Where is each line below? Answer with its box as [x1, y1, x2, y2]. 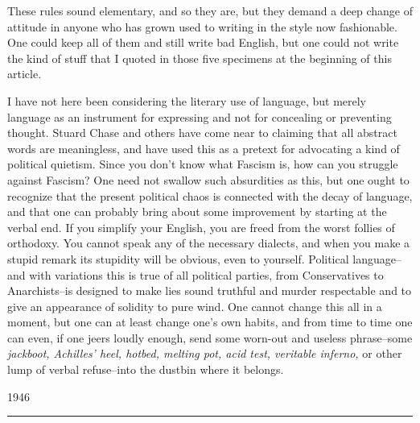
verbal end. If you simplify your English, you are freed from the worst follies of [7, 218, 395, 235]
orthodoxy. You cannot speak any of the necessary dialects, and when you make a [7, 234, 410, 251]
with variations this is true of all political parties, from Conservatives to [29, 266, 384, 283]
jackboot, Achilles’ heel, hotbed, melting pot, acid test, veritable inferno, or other [7, 345, 402, 362]
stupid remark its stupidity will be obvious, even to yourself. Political [7, 250, 349, 267]
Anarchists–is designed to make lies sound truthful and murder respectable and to [7, 282, 412, 299]
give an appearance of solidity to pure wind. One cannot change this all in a [7, 297, 382, 314]
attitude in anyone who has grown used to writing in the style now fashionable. [7, 18, 397, 35]
